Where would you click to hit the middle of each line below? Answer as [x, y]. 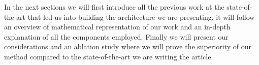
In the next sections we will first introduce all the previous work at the [114, 7]
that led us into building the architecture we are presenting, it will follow [141, 17]
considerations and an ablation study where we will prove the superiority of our [128, 46]
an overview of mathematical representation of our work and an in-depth [117, 27]
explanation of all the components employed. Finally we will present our [116, 36]
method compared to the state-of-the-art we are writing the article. [109, 56]
